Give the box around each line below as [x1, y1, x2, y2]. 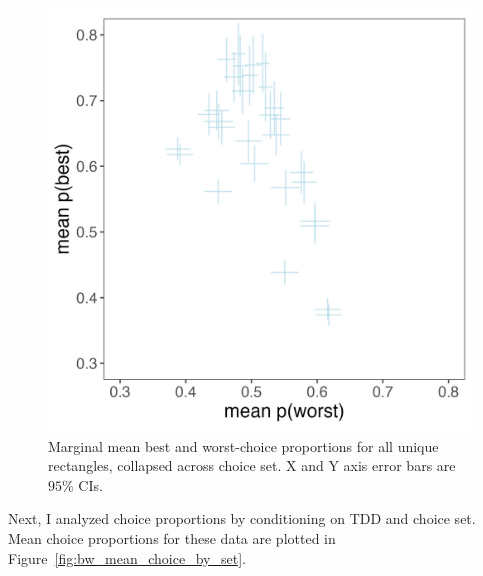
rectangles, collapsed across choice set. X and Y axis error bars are [48, 455, 456, 476]
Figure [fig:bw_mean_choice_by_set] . [8, 547, 246, 568]
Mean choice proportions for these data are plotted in [8, 527, 336, 548]
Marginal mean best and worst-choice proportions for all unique [48, 435, 439, 456]
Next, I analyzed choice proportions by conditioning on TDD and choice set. [8, 508, 476, 529]
